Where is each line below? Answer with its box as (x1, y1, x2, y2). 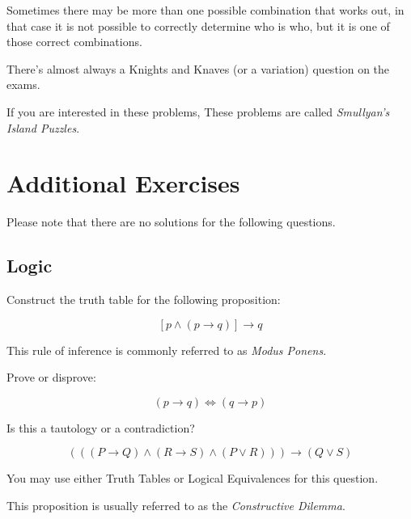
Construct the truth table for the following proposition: (6, 291, 281, 308)
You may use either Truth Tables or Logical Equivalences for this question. (6, 470, 379, 487)
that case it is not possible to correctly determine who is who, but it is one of (6, 17, 390, 34)
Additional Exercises (6, 167, 240, 200)
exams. (6, 76, 40, 93)
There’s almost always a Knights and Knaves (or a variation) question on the (6, 60, 390, 77)
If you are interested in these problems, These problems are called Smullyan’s (6, 103, 390, 120)
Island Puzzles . (6, 119, 80, 136)
